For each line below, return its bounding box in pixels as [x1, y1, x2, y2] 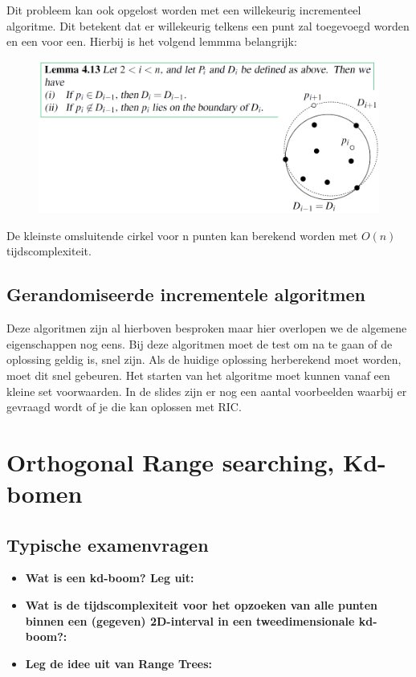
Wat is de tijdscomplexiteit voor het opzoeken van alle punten [25, 597, 377, 614]
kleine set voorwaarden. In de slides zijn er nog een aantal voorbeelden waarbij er [6, 382, 407, 399]
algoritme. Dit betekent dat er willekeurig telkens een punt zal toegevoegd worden [6, 17, 410, 34]
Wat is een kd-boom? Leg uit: [25, 569, 194, 586]
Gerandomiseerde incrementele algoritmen [6, 282, 365, 307]
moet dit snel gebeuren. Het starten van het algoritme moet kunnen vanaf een [6, 366, 390, 383]
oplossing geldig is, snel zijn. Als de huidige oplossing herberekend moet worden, [6, 351, 402, 368]
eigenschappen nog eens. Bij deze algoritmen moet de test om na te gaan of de [6, 335, 393, 352]
